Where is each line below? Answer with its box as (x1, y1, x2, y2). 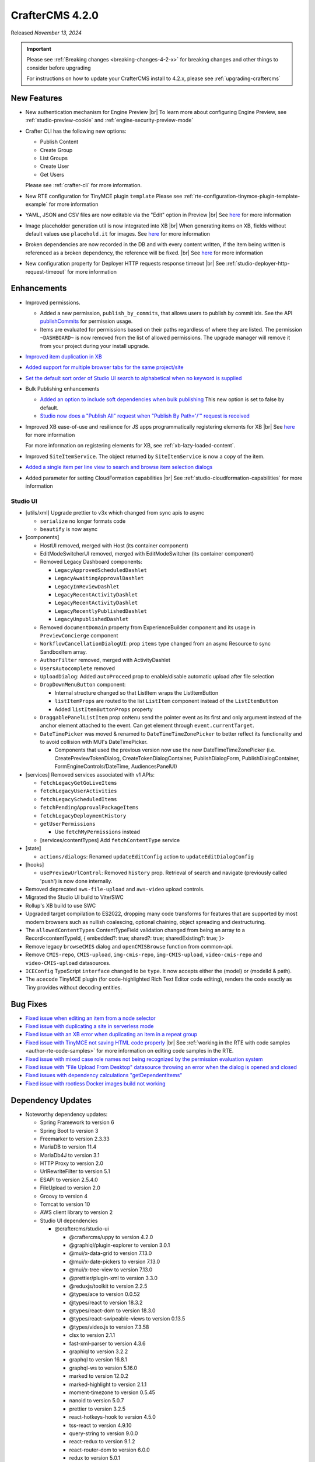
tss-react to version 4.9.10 (69, 1422, 132, 1429)
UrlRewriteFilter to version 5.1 (40, 1168, 110, 1175)
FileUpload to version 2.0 (40, 1184, 100, 1191)
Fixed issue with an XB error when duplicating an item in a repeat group (25, 1031, 198, 1038)
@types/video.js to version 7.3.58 (69, 1323, 149, 1330)
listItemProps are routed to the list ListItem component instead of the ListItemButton (54, 698, 278, 705)
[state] (25, 845, 41, 852)
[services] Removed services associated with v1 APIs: (25, 771, 155, 778)
